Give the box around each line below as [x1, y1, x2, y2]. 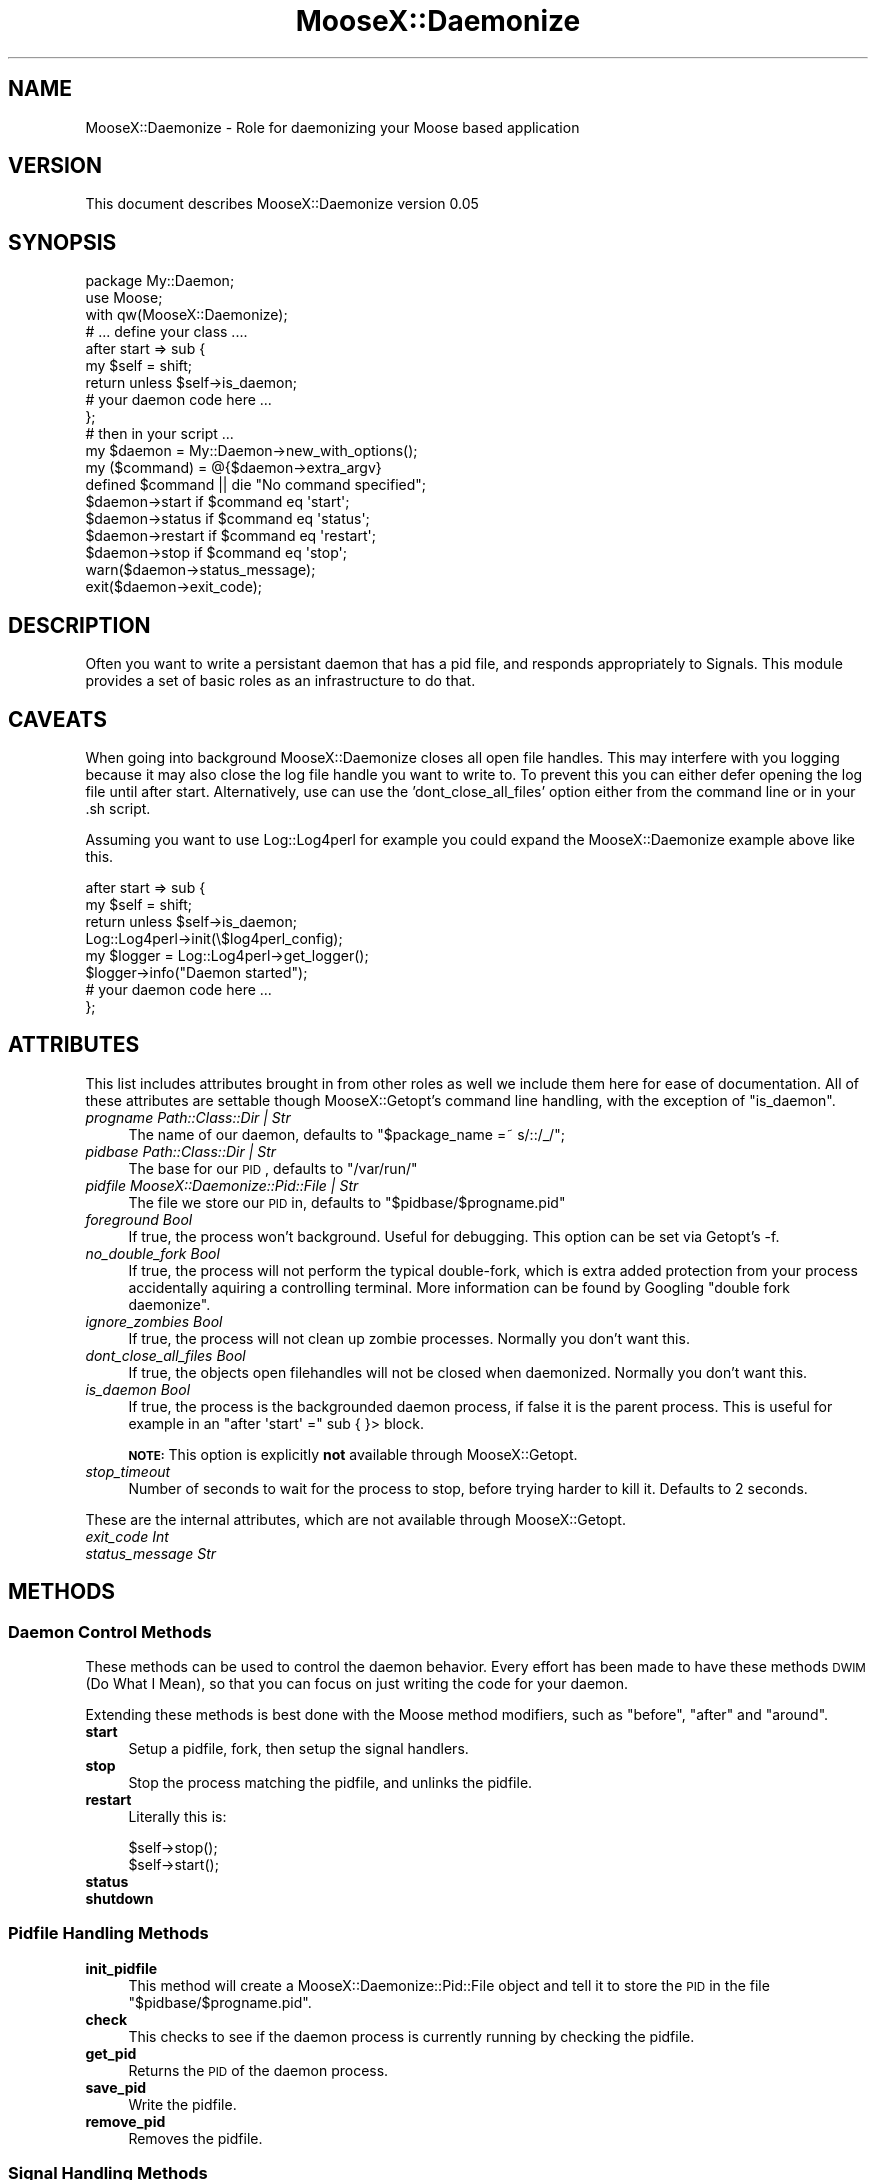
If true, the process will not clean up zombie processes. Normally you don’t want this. [128, 1329, 690, 1347]
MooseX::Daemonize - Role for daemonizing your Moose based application [85, 118, 580, 136]
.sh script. [85, 799, 151, 817]
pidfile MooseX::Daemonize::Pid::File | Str [85, 1176, 359, 1194]
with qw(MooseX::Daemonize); [85, 306, 288, 324]
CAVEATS [8, 706, 107, 732]
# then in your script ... [85, 425, 234, 443]
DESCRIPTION [8, 612, 151, 638]
